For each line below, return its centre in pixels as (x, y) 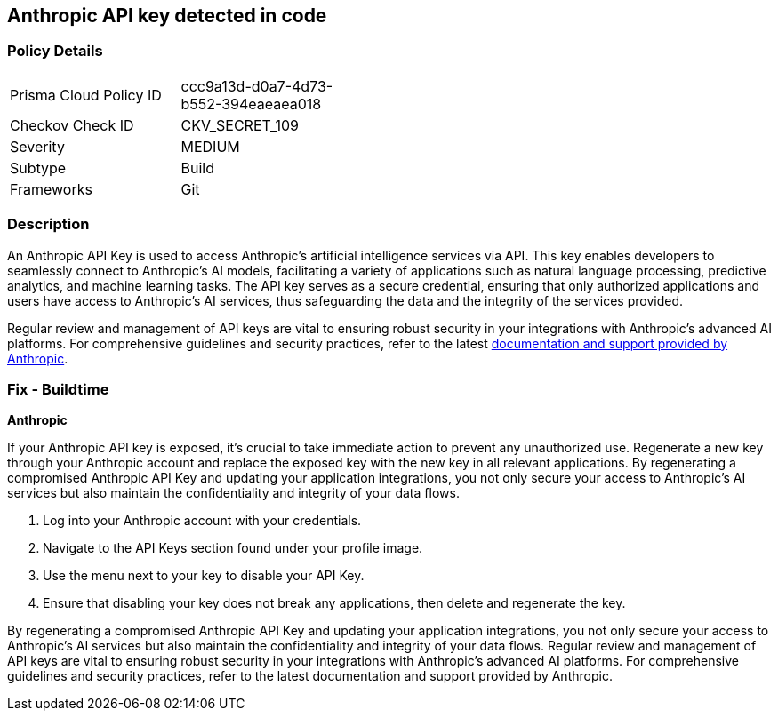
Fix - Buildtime (58, 389)
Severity (37, 146)
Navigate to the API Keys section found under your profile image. (233, 548)
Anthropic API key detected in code (167, 16)
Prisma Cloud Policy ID (86, 95)
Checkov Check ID (72, 125)
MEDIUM (210, 146)
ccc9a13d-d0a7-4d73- (257, 86)
